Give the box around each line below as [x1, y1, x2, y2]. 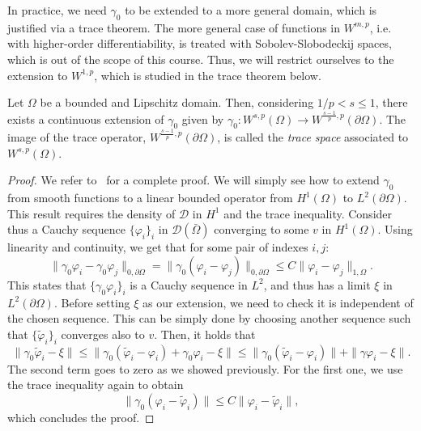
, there [375, 94, 408, 111]
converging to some [214, 221, 309, 238]
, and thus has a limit [263, 276, 371, 293]
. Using [377, 221, 413, 238]
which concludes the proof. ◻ [7, 408, 155, 425]
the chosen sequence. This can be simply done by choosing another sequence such [7, 310, 411, 327]
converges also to [61, 325, 145, 342]
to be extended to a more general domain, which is [125, 2, 377, 18]
